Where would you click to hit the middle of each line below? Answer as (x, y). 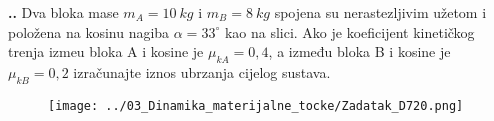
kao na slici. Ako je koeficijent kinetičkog (349, 31)
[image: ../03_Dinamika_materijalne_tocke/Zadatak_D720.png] (256, 105)
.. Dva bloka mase (63, 12)
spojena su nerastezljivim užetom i (380, 12)
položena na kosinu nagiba (89, 31)
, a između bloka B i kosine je (359, 51)
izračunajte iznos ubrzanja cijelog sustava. (202, 71)
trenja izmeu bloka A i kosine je (106, 51)
